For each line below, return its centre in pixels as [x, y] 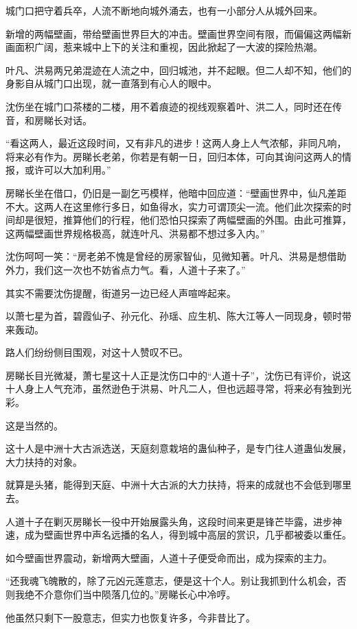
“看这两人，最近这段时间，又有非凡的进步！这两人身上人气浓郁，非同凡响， [176, 143]
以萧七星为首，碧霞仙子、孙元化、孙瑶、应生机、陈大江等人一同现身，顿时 [174, 316]
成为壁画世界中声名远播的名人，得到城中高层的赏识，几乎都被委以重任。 [188, 535]
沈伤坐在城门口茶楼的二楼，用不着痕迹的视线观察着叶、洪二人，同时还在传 [174, 106]
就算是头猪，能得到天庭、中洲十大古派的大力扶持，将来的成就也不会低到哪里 [178, 485]
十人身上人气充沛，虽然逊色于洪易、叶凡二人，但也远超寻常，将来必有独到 [174, 389]
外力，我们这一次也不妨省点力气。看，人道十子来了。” [126, 269]
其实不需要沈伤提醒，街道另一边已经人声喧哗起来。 [121, 293]
